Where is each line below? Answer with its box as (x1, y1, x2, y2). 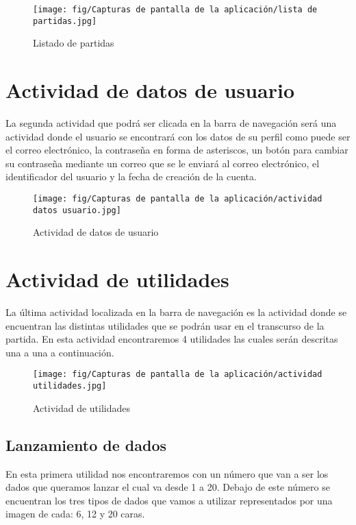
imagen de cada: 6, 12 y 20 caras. (5, 506, 145, 521)
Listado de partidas (33, 36, 114, 50)
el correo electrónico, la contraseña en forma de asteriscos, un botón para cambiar (5, 143, 348, 157)
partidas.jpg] (33, 16, 97, 26)
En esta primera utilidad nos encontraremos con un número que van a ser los (5, 466, 329, 480)
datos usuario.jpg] (33, 205, 121, 215)
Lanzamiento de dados (5, 434, 167, 455)
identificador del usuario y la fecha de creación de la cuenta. (5, 169, 257, 184)
